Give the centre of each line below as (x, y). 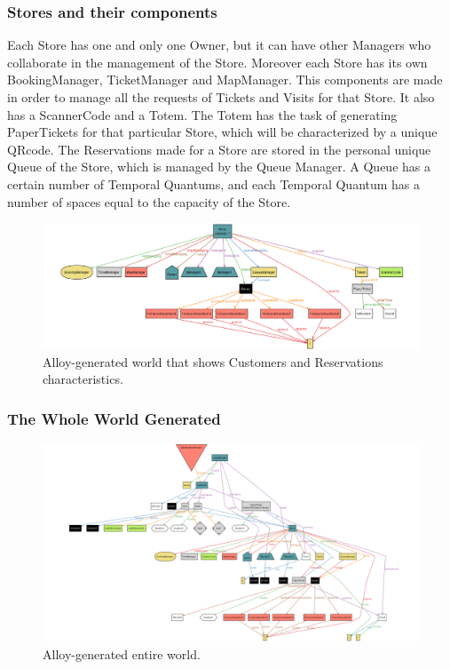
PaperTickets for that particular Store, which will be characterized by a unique (222, 132)
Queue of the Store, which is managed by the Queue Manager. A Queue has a (219, 167)
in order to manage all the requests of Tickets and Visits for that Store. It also (221, 97)
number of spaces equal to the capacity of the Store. (149, 201)
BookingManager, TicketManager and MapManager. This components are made (225, 80)
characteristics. (83, 379)
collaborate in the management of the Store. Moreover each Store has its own (217, 62)
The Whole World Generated (114, 418)
